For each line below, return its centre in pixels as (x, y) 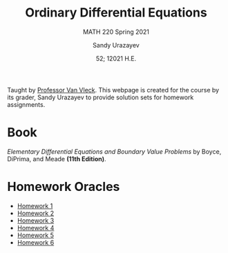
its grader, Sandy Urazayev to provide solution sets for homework (101, 97)
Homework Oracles (64, 187)
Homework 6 (36, 242)
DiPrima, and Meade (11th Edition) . (57, 159)
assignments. (26, 104)
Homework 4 (36, 227)
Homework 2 (36, 213)
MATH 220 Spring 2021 (116, 32)
